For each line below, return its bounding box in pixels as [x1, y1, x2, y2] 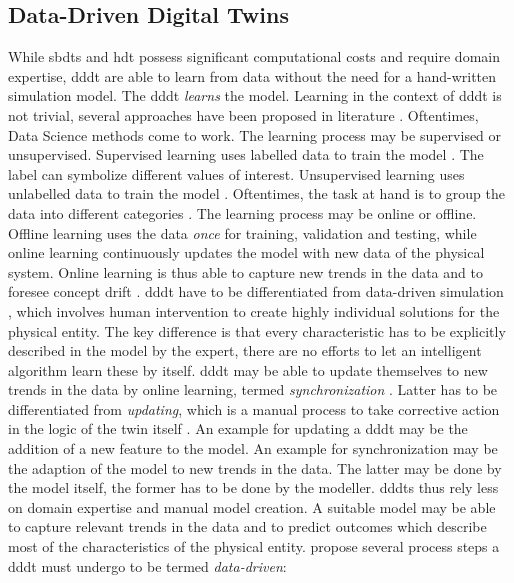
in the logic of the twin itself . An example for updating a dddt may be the [8, 418, 468, 439]
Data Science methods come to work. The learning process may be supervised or [8, 124, 502, 145]
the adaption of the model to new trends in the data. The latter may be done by [8, 457, 502, 478]
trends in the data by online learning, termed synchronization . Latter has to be [8, 379, 498, 400]
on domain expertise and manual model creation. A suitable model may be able [8, 496, 496, 517]
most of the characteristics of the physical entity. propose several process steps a [8, 536, 500, 557]
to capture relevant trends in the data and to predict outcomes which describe [8, 516, 487, 537]
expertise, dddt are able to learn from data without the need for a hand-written [8, 65, 497, 86]
